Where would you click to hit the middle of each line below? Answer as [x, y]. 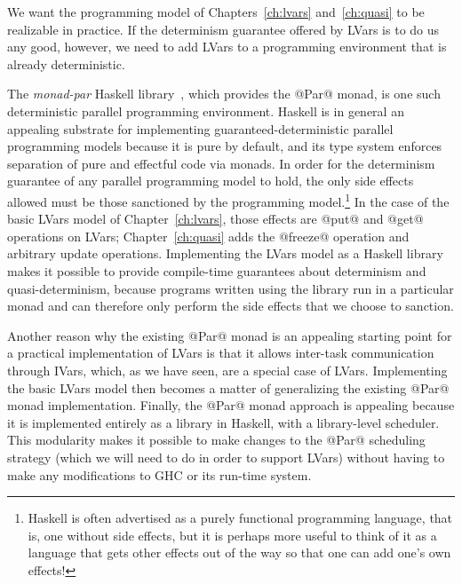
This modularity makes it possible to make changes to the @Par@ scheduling [216, 440]
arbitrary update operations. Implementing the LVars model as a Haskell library [225, 253]
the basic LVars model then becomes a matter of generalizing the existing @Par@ [228, 387]
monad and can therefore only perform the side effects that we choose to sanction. [231, 306]
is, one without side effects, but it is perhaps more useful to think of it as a [232, 535]
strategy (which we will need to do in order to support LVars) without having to [226, 457]
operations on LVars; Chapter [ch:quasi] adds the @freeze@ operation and [208, 236]
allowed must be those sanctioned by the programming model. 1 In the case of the [228, 200]
